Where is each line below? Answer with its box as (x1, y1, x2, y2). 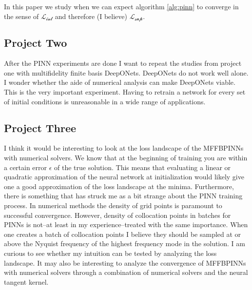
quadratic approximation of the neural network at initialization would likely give (4, 172, 244, 182)
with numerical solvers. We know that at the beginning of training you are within (4, 153, 248, 163)
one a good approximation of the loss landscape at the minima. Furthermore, (4, 181, 234, 191)
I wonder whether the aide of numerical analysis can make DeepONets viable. (4, 77, 235, 87)
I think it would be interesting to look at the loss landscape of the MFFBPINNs (4, 143, 244, 153)
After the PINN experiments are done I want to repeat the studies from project (4, 58, 242, 68)
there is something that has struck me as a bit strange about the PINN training (4, 191, 243, 201)
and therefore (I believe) (55, 11, 127, 21)
